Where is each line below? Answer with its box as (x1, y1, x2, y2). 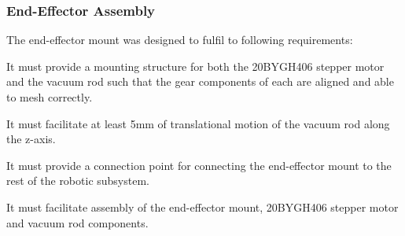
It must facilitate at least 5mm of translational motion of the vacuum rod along (6, 115, 390, 131)
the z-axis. (6, 131, 56, 147)
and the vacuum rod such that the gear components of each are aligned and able (6, 73, 394, 90)
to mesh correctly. (6, 89, 93, 105)
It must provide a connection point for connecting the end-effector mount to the (6, 157, 392, 173)
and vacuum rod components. (6, 214, 149, 230)
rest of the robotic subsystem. (6, 172, 149, 189)
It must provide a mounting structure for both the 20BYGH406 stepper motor (6, 57, 385, 74)
